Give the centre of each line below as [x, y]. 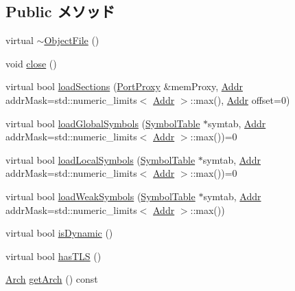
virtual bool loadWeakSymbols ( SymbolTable [101, 196]
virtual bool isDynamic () [59, 233]
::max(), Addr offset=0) [240, 99]
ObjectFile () [72, 40]
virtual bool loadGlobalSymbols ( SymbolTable [103, 123]
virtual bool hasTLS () [54, 256]
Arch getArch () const [52, 279]
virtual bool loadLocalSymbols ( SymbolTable [101, 159]
